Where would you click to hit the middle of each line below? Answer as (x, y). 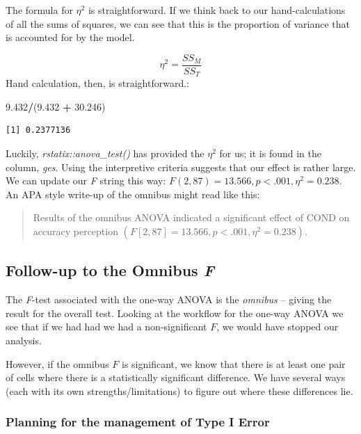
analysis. (24, 340)
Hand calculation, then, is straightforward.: (97, 83)
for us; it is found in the (270, 153)
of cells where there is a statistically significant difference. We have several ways (176, 377)
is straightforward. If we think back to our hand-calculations (217, 10)
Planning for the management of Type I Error (138, 422)
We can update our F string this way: (86, 180)
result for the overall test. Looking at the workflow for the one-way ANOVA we (175, 313)
